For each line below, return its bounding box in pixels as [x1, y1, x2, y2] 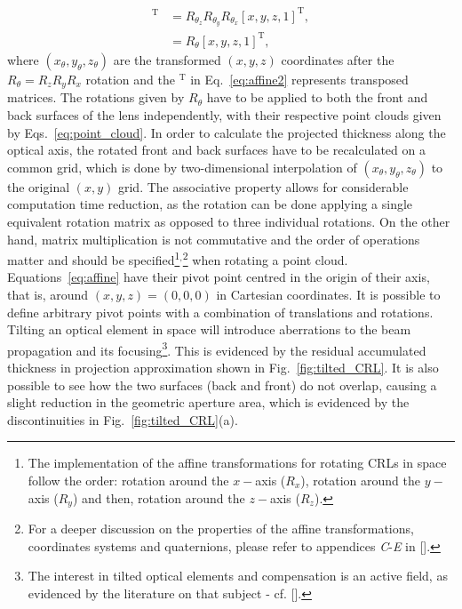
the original [7, 177, 70, 196]
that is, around [7, 284, 89, 303]
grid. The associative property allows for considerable [117, 177, 409, 196]
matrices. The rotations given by [7, 88, 185, 107]
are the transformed [113, 50, 221, 68]
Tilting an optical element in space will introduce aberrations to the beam [7, 320, 411, 339]
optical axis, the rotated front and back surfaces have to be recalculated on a [7, 140, 426, 159]
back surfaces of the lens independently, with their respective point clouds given [7, 105, 442, 124]
